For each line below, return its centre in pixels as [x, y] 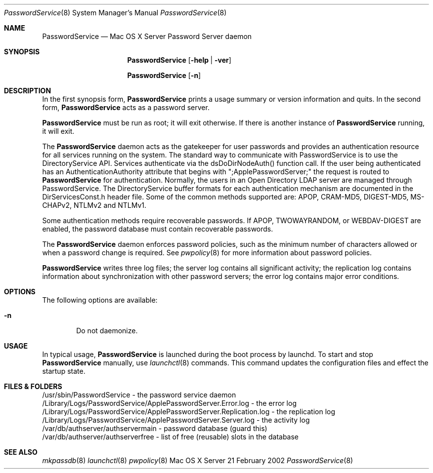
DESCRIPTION [28, 91]
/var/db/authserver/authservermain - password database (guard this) [155, 428]
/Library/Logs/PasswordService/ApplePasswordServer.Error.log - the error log [169, 403]
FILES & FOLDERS [33, 386]
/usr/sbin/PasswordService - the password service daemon [139, 395]
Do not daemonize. [107, 331]
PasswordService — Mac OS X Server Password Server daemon [147, 36]
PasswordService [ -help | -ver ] [179, 60]
